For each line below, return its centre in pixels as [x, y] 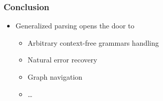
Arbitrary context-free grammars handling [93, 42]
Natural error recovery [62, 60]
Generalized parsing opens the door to [75, 26]
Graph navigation [55, 77]
